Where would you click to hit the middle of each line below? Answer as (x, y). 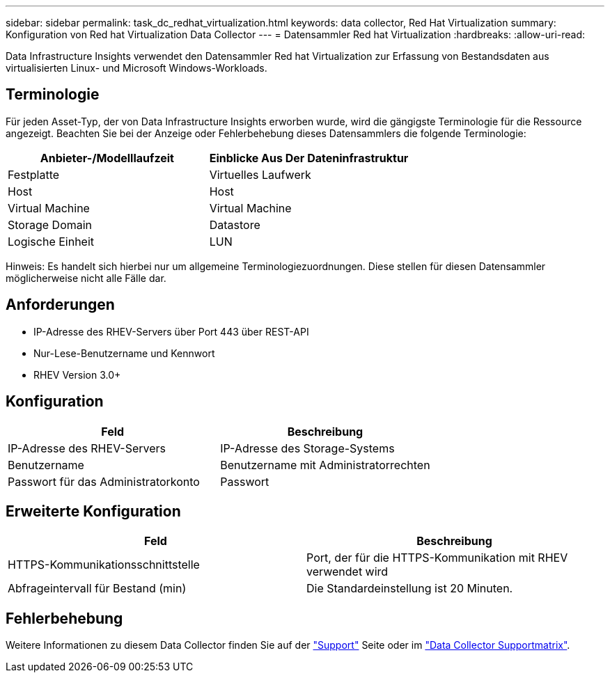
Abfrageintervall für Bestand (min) (97, 589)
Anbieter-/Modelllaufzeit (107, 158)
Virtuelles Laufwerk (260, 174)
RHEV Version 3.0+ (77, 375)
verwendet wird (347, 572)
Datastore (235, 224)
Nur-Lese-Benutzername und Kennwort (124, 353)
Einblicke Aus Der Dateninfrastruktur (309, 158)
